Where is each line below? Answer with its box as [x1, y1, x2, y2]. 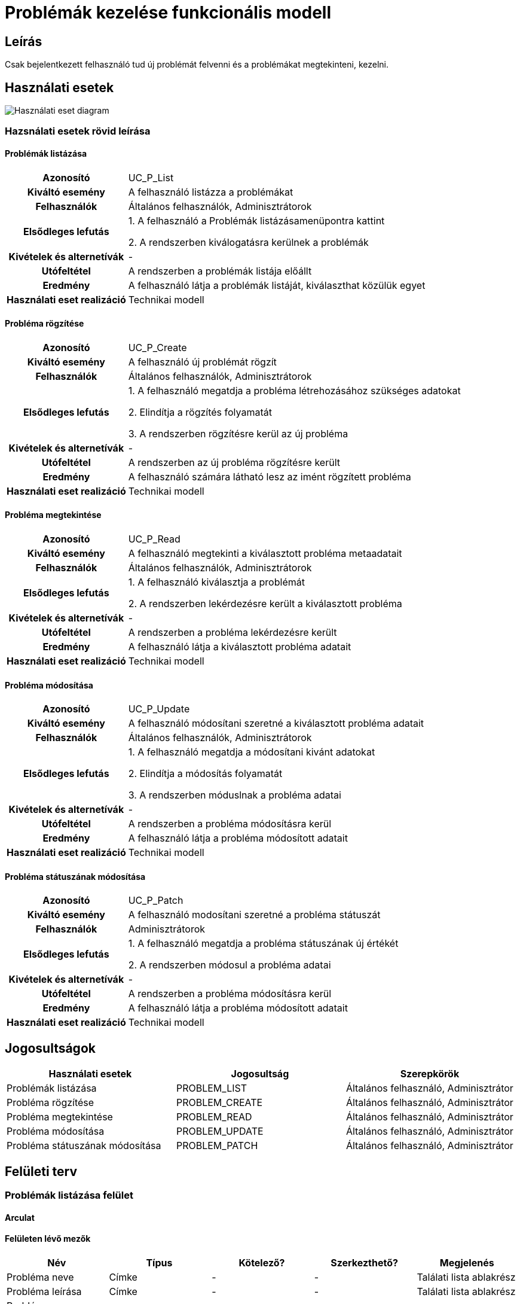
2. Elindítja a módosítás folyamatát [128, 767, 283, 780]
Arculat [5, 1212, 35, 1223]
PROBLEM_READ [176, 1111, 252, 1123]
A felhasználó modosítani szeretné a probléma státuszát [128, 909, 381, 921]
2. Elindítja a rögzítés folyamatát [128, 406, 272, 418]
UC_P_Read [128, 533, 181, 546]
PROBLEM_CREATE [176, 1096, 263, 1109]
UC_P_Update [128, 703, 190, 715]
